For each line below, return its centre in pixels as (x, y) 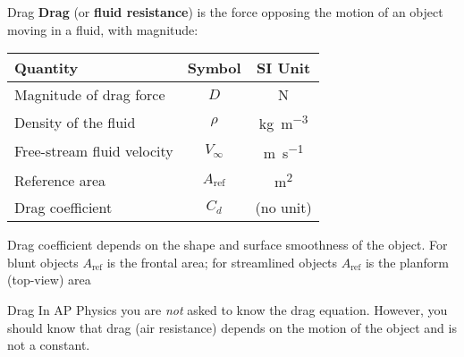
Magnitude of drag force (90, 95)
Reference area (60, 180)
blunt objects (43, 262)
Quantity (46, 68)
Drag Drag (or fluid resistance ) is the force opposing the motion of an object (225, 12)
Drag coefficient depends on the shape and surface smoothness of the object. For (228, 245)
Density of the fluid (75, 122)
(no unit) (283, 208)
